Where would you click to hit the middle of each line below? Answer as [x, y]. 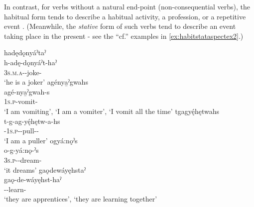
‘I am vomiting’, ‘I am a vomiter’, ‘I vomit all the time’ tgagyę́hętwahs [112, 111]
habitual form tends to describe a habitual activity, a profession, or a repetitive [125, 16]
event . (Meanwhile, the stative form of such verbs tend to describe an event [120, 26]
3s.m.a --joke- [23, 72]
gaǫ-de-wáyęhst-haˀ [33, 179]
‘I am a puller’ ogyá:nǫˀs [41, 140]
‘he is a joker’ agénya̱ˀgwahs [46, 82]
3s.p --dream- [23, 159]
